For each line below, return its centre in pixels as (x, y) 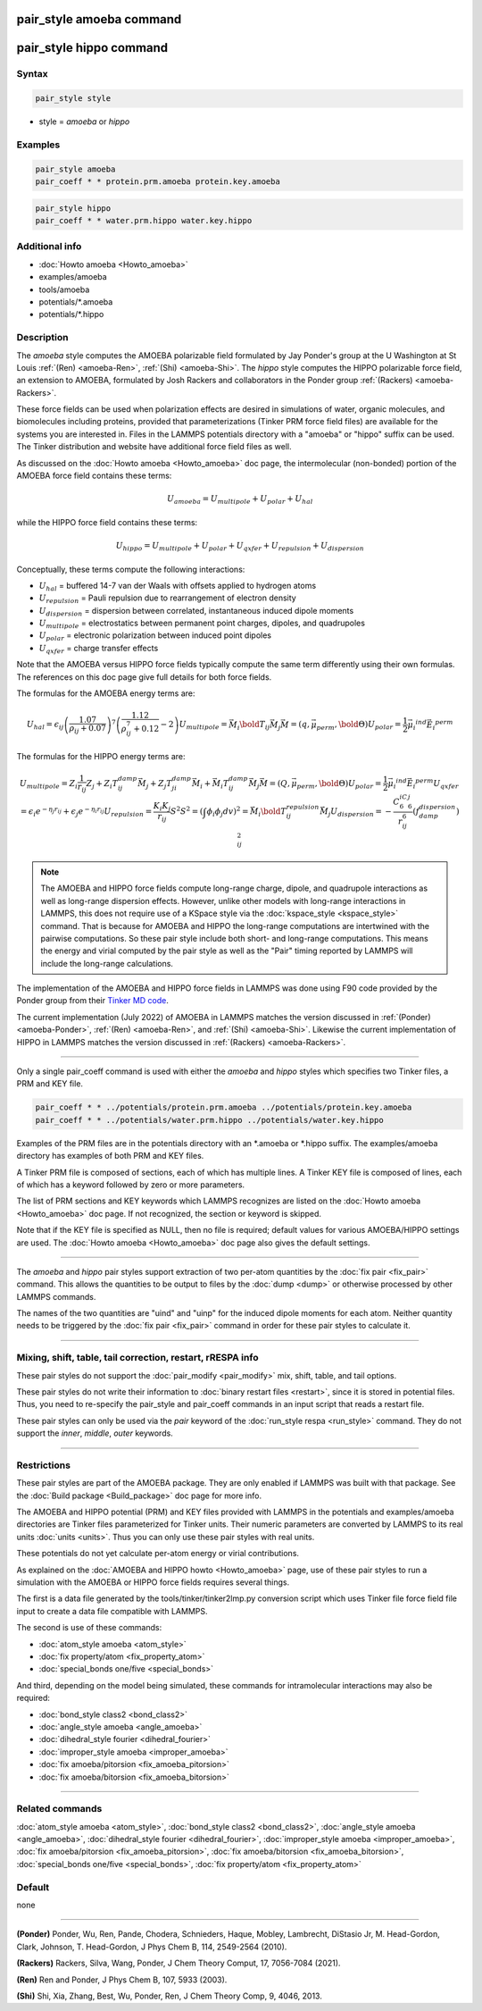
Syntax (32, 74)
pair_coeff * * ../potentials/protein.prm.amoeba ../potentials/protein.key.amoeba (224, 1107)
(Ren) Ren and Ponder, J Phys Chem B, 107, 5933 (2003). (122, 1980)
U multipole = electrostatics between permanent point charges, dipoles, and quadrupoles (202, 624)
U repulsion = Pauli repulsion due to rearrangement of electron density (167, 599)
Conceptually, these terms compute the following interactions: (131, 569)
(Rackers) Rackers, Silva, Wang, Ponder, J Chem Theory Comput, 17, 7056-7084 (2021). (179, 1963)
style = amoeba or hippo (84, 121)
